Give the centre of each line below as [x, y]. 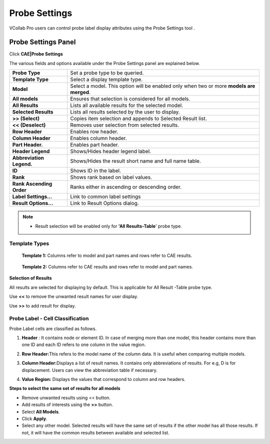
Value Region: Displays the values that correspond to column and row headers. [104, 379]
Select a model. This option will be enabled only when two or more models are [163, 86]
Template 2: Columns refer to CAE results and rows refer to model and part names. [107, 266]
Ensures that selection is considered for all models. [130, 99]
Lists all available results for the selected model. [127, 105]
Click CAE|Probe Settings [36, 54]
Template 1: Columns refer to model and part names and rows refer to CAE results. [107, 255]
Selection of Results [30, 278]
